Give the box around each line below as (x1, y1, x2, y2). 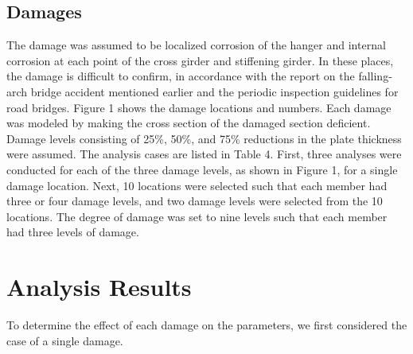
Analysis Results (6, 270, 192, 303)
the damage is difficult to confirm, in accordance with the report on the (6, 68, 355, 84)
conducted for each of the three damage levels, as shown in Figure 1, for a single (6, 161, 398, 177)
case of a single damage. (6, 332, 123, 348)
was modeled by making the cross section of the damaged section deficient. (6, 115, 371, 131)
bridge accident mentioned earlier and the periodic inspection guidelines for (30, 83, 399, 99)
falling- (358, 68, 392, 84)
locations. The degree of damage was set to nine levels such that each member (6, 208, 388, 224)
